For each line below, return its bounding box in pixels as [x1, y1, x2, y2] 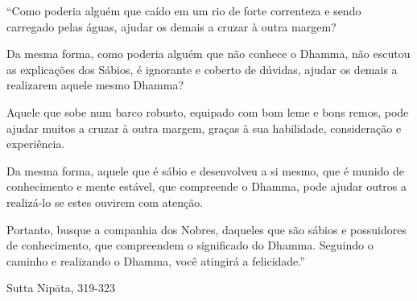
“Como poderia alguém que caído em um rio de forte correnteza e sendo [6, 2, 361, 19]
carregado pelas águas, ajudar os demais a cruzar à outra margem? [6, 18, 336, 35]
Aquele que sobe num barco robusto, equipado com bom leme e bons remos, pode [6, 103, 409, 120]
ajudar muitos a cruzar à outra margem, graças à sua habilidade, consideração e [6, 119, 402, 136]
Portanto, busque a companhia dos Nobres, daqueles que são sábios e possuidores [6, 221, 407, 237]
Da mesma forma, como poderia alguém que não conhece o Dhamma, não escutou [6, 45, 411, 62]
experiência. [6, 135, 65, 152]
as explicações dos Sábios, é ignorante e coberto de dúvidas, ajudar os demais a [6, 60, 398, 77]
